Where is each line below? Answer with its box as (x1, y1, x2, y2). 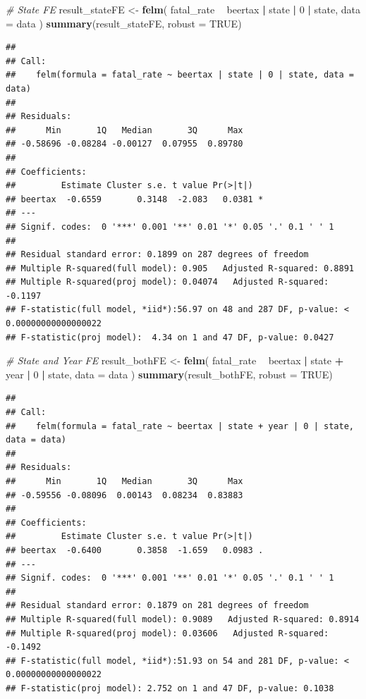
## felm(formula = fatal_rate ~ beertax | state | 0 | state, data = (6, 70, 354, 80)
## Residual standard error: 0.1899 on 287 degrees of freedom (6, 249, 309, 260)
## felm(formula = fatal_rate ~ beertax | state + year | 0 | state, (6, 421, 354, 431)
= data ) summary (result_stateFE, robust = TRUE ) (6, 16, 242, 30)
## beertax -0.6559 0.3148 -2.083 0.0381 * (6, 194, 264, 204)
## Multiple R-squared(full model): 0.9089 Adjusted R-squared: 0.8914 (6, 614, 360, 624)
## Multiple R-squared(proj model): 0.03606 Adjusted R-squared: (6, 628, 329, 638)
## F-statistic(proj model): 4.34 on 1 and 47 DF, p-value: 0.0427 (6, 332, 334, 342)
